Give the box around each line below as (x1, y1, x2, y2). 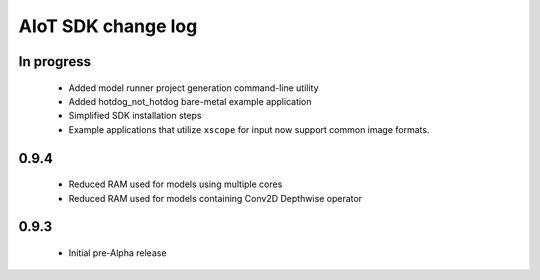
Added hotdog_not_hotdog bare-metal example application (68, 95, 312, 107)
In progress (18, 53, 92, 70)
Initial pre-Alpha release (68, 246, 167, 259)
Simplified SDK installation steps (68, 110, 202, 122)
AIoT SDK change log (18, 15, 198, 37)
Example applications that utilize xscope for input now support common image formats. (68, 123, 430, 135)
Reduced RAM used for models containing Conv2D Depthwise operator (68, 192, 363, 204)
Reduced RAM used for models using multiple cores (68, 178, 283, 190)
